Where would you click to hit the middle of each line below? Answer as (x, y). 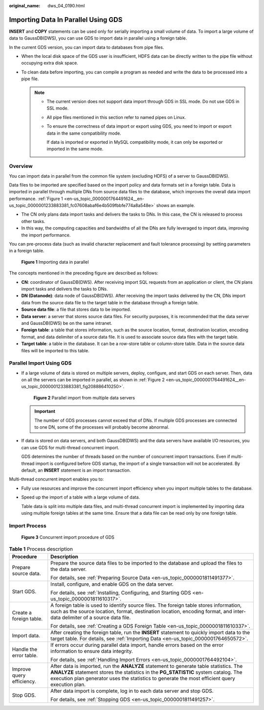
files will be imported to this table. (55, 350)
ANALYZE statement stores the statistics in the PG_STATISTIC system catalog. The (146, 672)
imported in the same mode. (75, 149)
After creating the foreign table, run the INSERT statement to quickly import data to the (150, 632)
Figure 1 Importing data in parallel (55, 262)
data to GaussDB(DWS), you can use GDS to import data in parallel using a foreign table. (98, 38)
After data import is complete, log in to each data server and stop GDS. (132, 691)
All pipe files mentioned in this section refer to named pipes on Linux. (116, 117)
